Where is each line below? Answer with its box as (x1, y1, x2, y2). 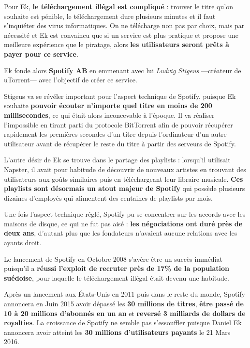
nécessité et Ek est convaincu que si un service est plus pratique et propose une (4, 30, 239, 40)
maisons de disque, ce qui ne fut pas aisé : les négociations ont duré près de (4, 218, 243, 228)
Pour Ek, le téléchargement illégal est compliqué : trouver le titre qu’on (4, 1, 233, 11)
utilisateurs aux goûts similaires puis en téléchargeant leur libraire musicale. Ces (4, 174, 243, 184)
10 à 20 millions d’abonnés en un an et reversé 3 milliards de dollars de (4, 308, 246, 318)
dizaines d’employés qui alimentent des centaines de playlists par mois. (4, 192, 213, 203)
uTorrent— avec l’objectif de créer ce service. (4, 75, 137, 85)
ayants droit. (4, 237, 42, 248)
